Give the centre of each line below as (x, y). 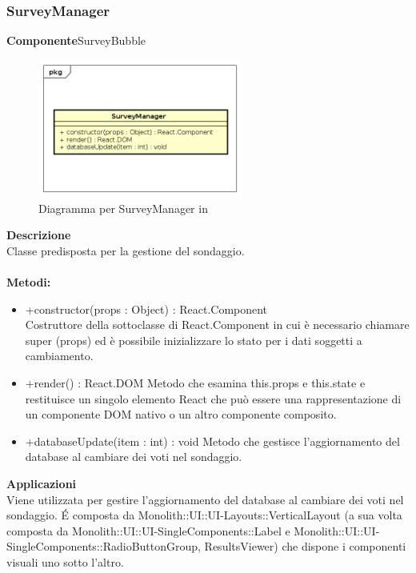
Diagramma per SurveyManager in (123, 208)
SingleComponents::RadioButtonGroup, (104, 546)
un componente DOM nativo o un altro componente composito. (181, 414)
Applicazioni (42, 483)
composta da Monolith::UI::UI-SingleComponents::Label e (148, 530)
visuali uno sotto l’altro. (65, 561)
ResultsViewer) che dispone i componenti (305, 546)
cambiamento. (59, 356)
